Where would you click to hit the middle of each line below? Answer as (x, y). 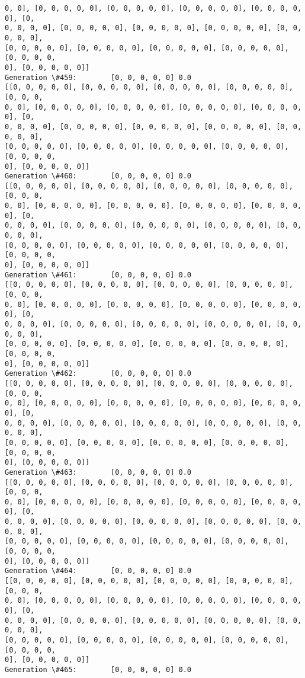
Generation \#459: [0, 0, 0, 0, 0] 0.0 (98, 77)
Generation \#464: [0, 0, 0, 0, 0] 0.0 (98, 571)
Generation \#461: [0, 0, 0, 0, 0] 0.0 (98, 275)
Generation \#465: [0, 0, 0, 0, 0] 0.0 (98, 669)
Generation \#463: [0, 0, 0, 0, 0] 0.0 (98, 472)
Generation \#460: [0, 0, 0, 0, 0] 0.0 (98, 176)
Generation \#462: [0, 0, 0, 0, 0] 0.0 (98, 374)
